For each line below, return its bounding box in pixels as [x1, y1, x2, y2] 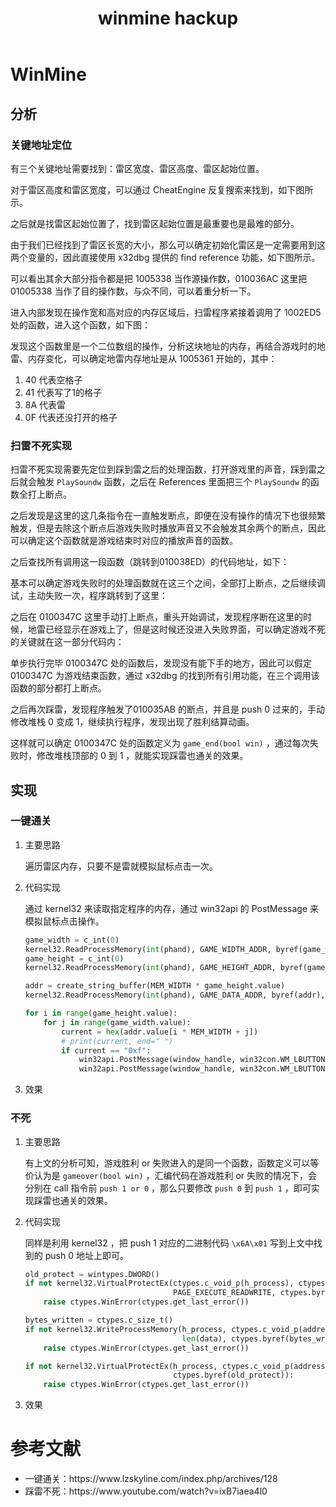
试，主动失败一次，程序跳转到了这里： [10, 590, 168, 602]
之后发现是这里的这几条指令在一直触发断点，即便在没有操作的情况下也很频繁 [10, 510, 326, 522]
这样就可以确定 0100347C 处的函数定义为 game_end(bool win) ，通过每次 [10, 737, 310, 749]
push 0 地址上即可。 [44, 1249, 129, 1261]
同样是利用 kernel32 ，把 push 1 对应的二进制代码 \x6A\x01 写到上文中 [24, 1237, 314, 1249]
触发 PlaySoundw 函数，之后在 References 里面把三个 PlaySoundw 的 [36, 476, 311, 488]
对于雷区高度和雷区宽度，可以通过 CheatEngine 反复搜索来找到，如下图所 [10, 183, 314, 196]
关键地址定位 [10, 138, 73, 152]
